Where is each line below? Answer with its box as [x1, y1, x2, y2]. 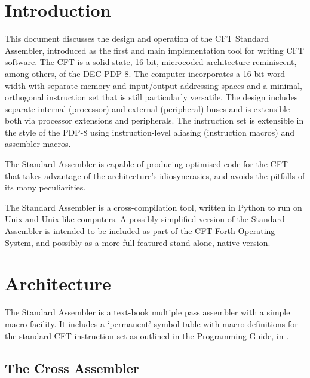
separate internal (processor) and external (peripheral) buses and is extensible [5, 102, 290, 115]
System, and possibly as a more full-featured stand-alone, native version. [5, 236, 271, 248]
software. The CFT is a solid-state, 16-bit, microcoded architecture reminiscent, [5, 56, 297, 68]
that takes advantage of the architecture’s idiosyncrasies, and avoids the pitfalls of [5, 169, 305, 182]
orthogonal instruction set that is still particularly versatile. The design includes [5, 91, 298, 103]
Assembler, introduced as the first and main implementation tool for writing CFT [5, 44, 304, 56]
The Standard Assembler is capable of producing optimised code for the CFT [5, 158, 288, 170]
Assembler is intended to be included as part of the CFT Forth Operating [5, 225, 275, 237]
